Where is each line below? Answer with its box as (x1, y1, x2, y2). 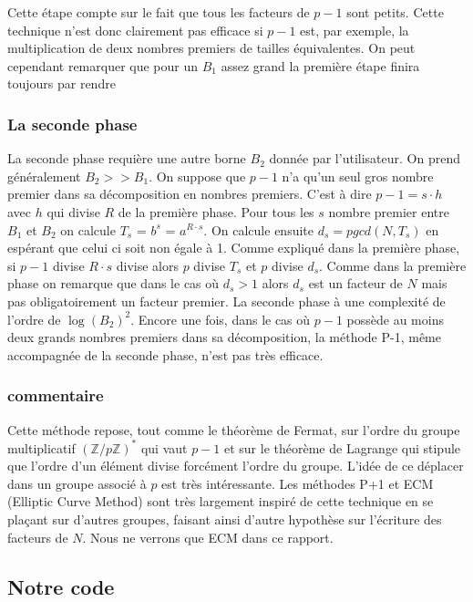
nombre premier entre (328, 202, 449, 221)
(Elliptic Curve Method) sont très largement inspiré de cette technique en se (7, 492, 434, 511)
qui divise (46, 202, 100, 221)
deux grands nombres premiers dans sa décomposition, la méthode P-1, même (7, 327, 441, 347)
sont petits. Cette (346, 3, 444, 21)
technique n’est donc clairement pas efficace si (7, 20, 263, 39)
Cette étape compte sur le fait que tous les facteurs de (7, 3, 310, 21)
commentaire (7, 384, 104, 407)
